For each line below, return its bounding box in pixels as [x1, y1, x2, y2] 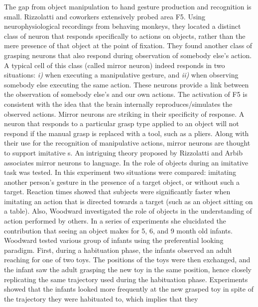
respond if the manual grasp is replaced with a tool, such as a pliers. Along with [4, 128, 249, 138]
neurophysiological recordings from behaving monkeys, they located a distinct [4, 21, 241, 31]
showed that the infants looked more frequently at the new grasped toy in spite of [4, 284, 254, 294]
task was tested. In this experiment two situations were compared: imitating [4, 167, 237, 177]
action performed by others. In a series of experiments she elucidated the [4, 216, 226, 226]
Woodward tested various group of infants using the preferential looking [4, 235, 224, 245]
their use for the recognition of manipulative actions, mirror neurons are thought [4, 138, 251, 148]
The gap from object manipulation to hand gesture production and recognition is [4, 1, 252, 11]
